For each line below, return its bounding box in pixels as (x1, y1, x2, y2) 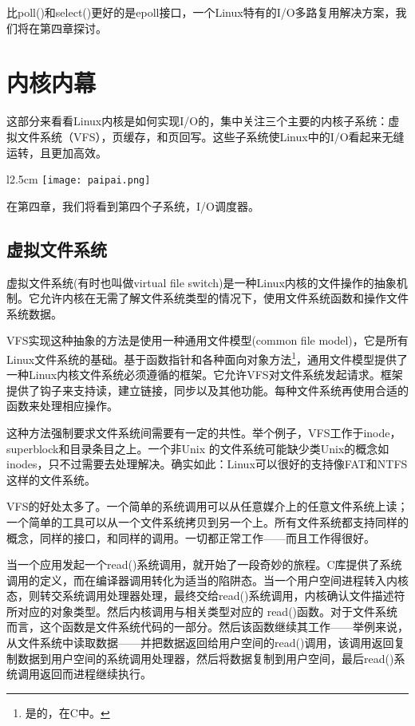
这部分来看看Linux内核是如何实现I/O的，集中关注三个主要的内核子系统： (6, 112, 389, 129)
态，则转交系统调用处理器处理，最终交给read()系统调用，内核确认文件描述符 (6, 587, 405, 604)
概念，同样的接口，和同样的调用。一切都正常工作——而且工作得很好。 (6, 529, 375, 546)
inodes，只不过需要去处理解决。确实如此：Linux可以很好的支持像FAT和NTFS (6, 456, 408, 472)
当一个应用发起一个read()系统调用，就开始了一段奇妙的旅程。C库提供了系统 (6, 556, 402, 573)
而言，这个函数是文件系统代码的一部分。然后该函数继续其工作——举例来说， (6, 618, 409, 635)
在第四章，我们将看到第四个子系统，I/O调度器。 (6, 197, 259, 214)
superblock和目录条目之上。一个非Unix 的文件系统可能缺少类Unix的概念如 (6, 440, 389, 456)
